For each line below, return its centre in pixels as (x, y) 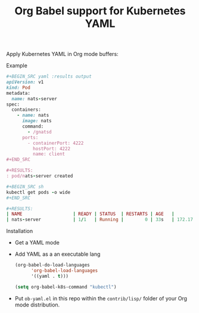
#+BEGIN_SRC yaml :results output (49, 77)
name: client (49, 154)
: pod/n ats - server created (40, 176)
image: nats (37, 121)
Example (17, 66)
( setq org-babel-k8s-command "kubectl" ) (66, 287)
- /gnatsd (40, 132)
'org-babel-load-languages (64, 271)
